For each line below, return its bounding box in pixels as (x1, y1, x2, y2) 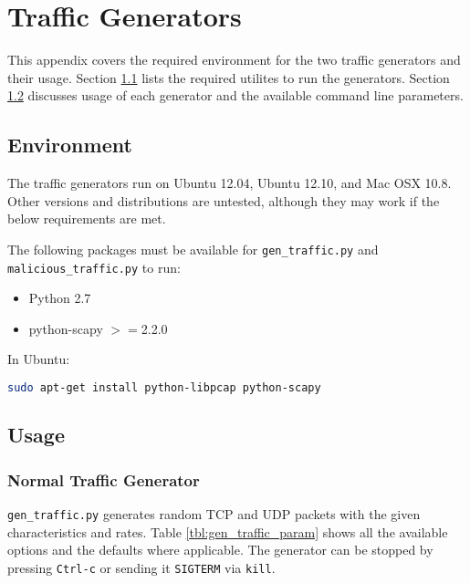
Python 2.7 (28, 288, 91, 307)
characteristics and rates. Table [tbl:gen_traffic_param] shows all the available (7, 522, 448, 541)
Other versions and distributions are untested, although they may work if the (7, 191, 440, 210)
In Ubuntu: (7, 349, 70, 369)
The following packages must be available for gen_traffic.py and (7, 239, 379, 258)
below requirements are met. (7, 209, 166, 228)
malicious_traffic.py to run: (7, 257, 181, 276)
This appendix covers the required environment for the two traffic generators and (7, 50, 461, 69)
